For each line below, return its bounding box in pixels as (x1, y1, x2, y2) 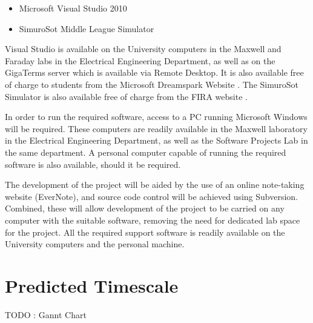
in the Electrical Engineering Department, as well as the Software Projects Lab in (5, 134, 308, 147)
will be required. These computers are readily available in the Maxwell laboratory (5, 122, 308, 135)
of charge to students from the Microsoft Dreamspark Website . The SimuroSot (5, 78, 298, 90)
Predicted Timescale (5, 273, 179, 298)
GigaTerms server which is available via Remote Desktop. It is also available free (5, 66, 304, 79)
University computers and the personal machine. (5, 238, 185, 250)
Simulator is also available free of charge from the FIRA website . (5, 90, 248, 102)
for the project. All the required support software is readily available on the (5, 225, 285, 238)
